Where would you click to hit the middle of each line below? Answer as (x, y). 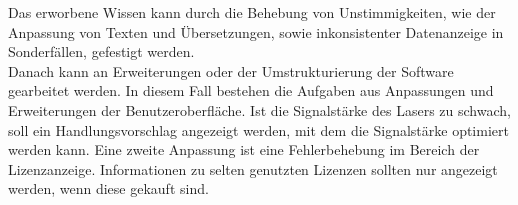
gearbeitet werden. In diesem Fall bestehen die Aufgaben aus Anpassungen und (251, 90)
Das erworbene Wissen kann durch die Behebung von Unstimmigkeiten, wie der (252, 12)
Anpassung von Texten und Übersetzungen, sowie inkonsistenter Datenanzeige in (256, 31)
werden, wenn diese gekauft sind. (108, 188)
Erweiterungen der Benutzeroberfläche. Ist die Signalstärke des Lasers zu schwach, (259, 109)
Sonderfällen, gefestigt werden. (101, 51)
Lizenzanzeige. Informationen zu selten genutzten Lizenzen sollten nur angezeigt (253, 168)
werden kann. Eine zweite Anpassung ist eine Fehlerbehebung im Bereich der (244, 149)
